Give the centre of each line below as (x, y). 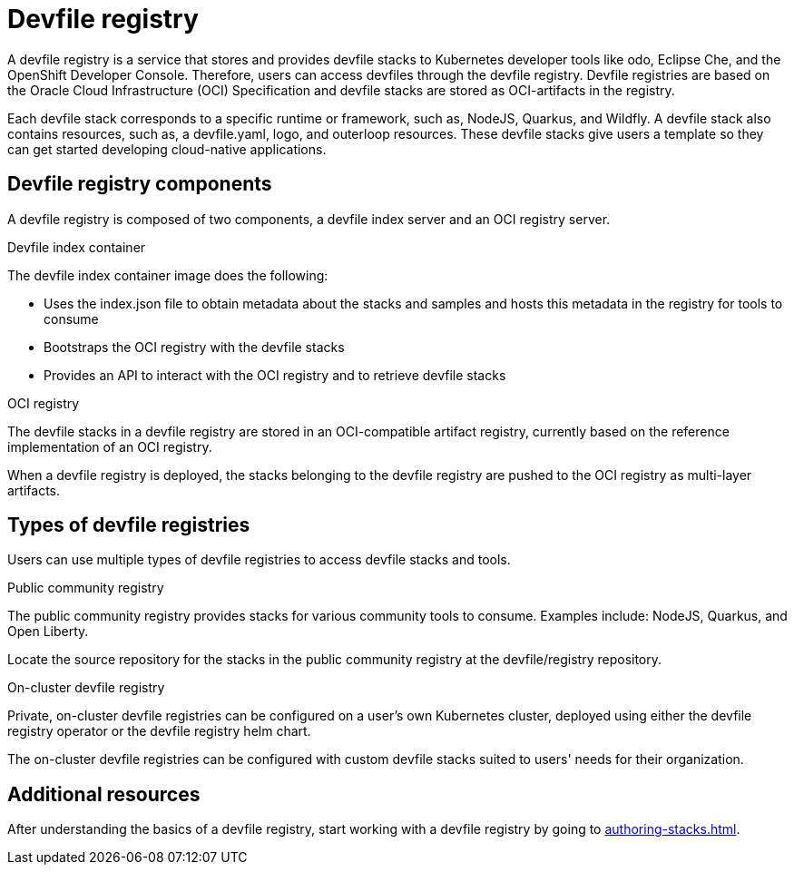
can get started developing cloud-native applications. (167, 149)
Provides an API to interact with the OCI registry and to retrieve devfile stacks (275, 375)
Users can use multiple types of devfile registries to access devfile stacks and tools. (259, 560)
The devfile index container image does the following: (168, 275)
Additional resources (104, 794)
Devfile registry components (140, 184)
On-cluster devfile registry (86, 688)
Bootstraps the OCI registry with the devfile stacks (194, 347)
